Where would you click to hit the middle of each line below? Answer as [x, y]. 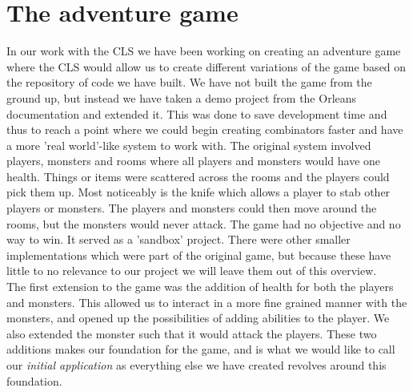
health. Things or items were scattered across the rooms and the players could [198, 176]
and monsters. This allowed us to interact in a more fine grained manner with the [207, 302]
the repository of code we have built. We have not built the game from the [189, 82]
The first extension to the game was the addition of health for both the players [200, 287]
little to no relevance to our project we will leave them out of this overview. [192, 271]
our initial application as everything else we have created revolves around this [196, 365]
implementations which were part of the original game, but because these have [199, 255]
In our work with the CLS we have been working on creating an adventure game [204, 51]
